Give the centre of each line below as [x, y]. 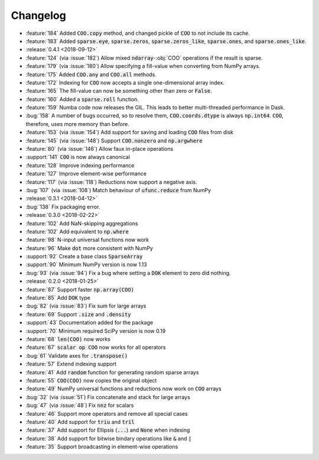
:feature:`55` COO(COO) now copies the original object [91, 380]
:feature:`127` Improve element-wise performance [86, 174]
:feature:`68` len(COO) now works [68, 339]
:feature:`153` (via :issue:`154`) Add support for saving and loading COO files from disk [129, 132]
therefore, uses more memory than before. [77, 124]
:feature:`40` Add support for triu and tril [80, 422]
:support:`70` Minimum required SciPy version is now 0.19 [96, 331]
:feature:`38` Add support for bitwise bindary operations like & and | [109, 438]
